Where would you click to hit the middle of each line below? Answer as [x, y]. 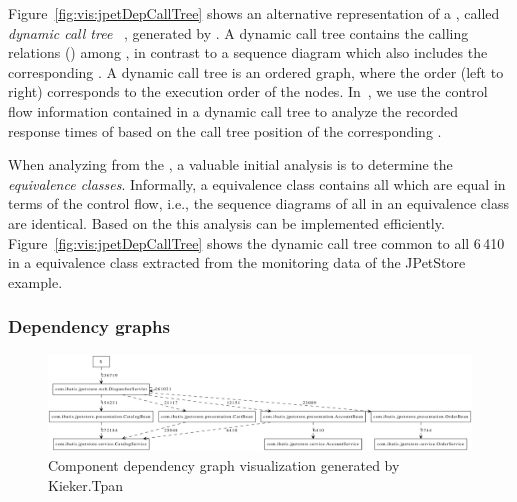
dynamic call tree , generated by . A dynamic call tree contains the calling [238, 32]
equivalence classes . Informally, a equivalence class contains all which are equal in [257, 183]
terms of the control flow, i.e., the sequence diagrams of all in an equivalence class [258, 203]
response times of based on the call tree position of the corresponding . [225, 130]
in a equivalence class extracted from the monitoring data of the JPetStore [237, 262]
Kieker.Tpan [86, 484]
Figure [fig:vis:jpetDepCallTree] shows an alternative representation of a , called [254, 13]
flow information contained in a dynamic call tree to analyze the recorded [233, 110]
